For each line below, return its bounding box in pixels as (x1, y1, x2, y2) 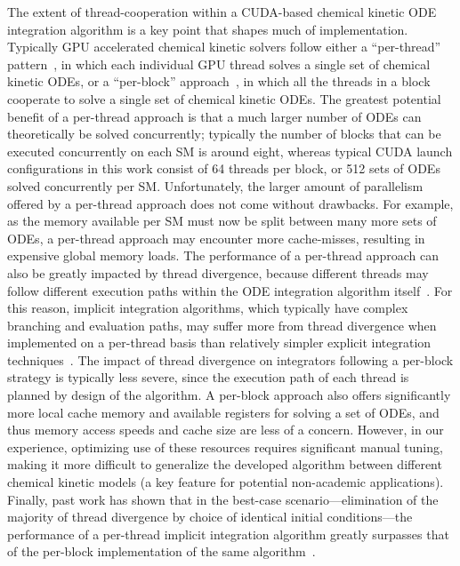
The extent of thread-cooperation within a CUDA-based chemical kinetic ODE (7, 3, 437, 20)
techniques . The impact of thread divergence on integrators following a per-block (7, 350, 454, 369)
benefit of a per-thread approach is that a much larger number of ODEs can (7, 107, 422, 125)
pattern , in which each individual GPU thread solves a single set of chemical (7, 54, 431, 73)
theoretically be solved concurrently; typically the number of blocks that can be (7, 124, 441, 143)
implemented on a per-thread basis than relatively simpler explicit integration (7, 333, 432, 352)
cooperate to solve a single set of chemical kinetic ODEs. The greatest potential (7, 89, 441, 108)
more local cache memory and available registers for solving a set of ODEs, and (7, 403, 440, 421)
